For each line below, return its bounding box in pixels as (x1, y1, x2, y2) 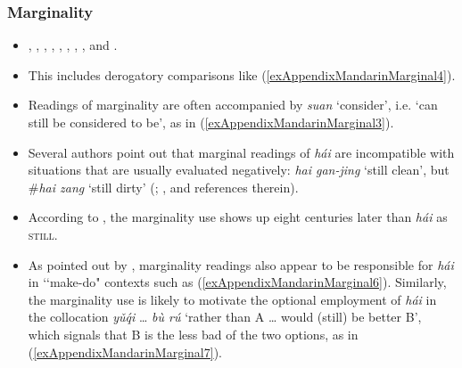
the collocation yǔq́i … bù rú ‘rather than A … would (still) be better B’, (28, 307, 422, 326)
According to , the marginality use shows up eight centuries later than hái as (28, 208, 448, 226)
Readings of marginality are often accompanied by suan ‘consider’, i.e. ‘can (28, 95, 438, 114)
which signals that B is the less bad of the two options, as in (28, 324, 359, 343)
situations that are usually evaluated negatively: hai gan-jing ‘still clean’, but (28, 160, 450, 179)
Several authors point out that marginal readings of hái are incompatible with (28, 143, 455, 161)
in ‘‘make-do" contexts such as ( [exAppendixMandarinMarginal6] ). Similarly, (28, 273, 447, 291)
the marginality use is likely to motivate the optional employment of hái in (28, 290, 437, 308)
